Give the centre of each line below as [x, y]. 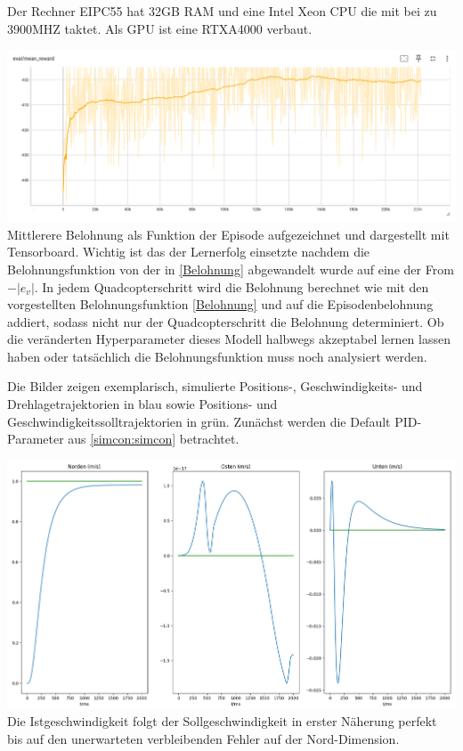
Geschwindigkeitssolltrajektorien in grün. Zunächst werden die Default [199, 421]
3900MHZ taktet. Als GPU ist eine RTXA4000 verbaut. [160, 28]
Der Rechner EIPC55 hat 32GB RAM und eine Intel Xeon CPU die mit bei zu [222, 11]
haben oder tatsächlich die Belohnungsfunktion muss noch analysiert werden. [217, 356]
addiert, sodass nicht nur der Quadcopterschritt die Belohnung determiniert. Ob [226, 321]
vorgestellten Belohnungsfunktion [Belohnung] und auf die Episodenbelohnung [220, 304]
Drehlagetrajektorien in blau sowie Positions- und [142, 404]
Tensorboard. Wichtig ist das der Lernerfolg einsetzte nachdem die [189, 252]
